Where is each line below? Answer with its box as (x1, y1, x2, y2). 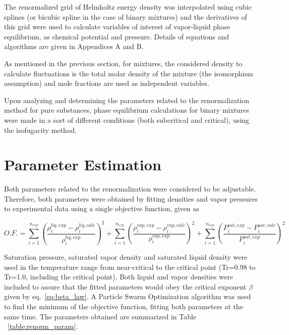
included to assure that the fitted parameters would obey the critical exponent (4, 281, 247, 292)
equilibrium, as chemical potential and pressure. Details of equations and (4, 31, 229, 41)
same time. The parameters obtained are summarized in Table (4, 311, 197, 321)
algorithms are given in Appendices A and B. (4, 41, 144, 52)
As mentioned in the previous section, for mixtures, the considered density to (4, 58, 243, 68)
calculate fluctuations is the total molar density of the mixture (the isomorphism (4, 68, 253, 78)
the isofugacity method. (4, 124, 77, 135)
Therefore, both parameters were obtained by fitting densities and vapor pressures (4, 193, 258, 204)
